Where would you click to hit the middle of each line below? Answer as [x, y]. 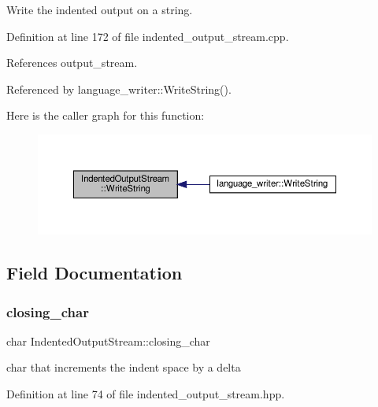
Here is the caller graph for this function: [106, 115]
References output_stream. [72, 63]
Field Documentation [94, 273]
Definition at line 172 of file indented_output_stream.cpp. [148, 36]
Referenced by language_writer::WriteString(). [119, 89]
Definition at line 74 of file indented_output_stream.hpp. [146, 394]
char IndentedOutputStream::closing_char [108, 340]
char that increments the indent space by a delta [124, 367]
